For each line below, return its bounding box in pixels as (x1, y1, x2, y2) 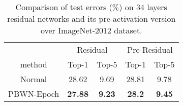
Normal (20, 73, 47, 85)
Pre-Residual (127, 44, 173, 55)
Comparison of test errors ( (15, 1, 112, 13)
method (20, 58, 47, 70)
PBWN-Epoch (8, 88, 59, 99)
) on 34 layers (119, 1, 167, 13)
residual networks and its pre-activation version (7, 13, 176, 24)
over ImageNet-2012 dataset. (40, 24, 142, 36)
